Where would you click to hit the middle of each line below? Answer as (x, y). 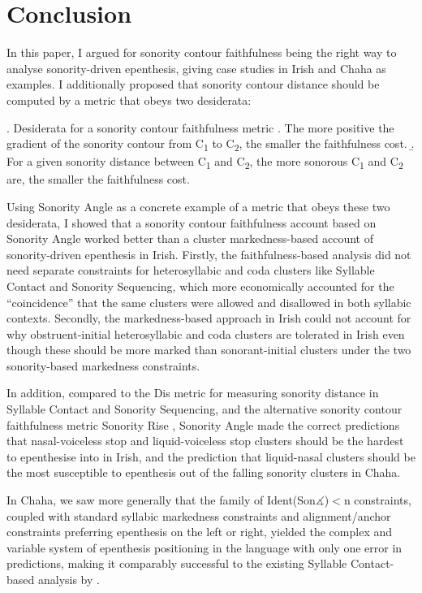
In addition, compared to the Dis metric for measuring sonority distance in (193, 393)
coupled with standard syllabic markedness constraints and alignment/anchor (199, 515)
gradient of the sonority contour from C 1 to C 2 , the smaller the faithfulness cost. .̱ (211, 144)
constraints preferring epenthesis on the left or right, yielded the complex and (200, 532)
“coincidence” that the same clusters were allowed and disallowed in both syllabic (209, 302)
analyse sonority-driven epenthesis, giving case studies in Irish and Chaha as (196, 68)
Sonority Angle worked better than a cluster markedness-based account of (190, 238)
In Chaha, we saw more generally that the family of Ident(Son (161, 500)
